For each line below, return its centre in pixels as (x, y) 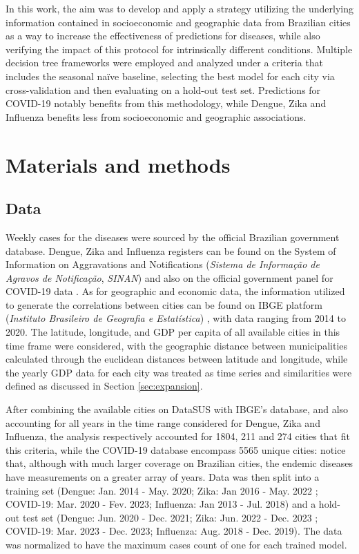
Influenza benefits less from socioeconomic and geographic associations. (156, 116)
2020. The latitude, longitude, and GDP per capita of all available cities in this (173, 332)
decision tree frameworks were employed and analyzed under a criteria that (165, 63)
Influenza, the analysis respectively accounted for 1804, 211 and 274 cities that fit (178, 436)
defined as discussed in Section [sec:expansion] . (104, 386)
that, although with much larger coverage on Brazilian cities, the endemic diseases (179, 463)
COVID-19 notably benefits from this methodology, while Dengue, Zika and (166, 103)
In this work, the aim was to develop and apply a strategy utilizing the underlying (179, 8)
